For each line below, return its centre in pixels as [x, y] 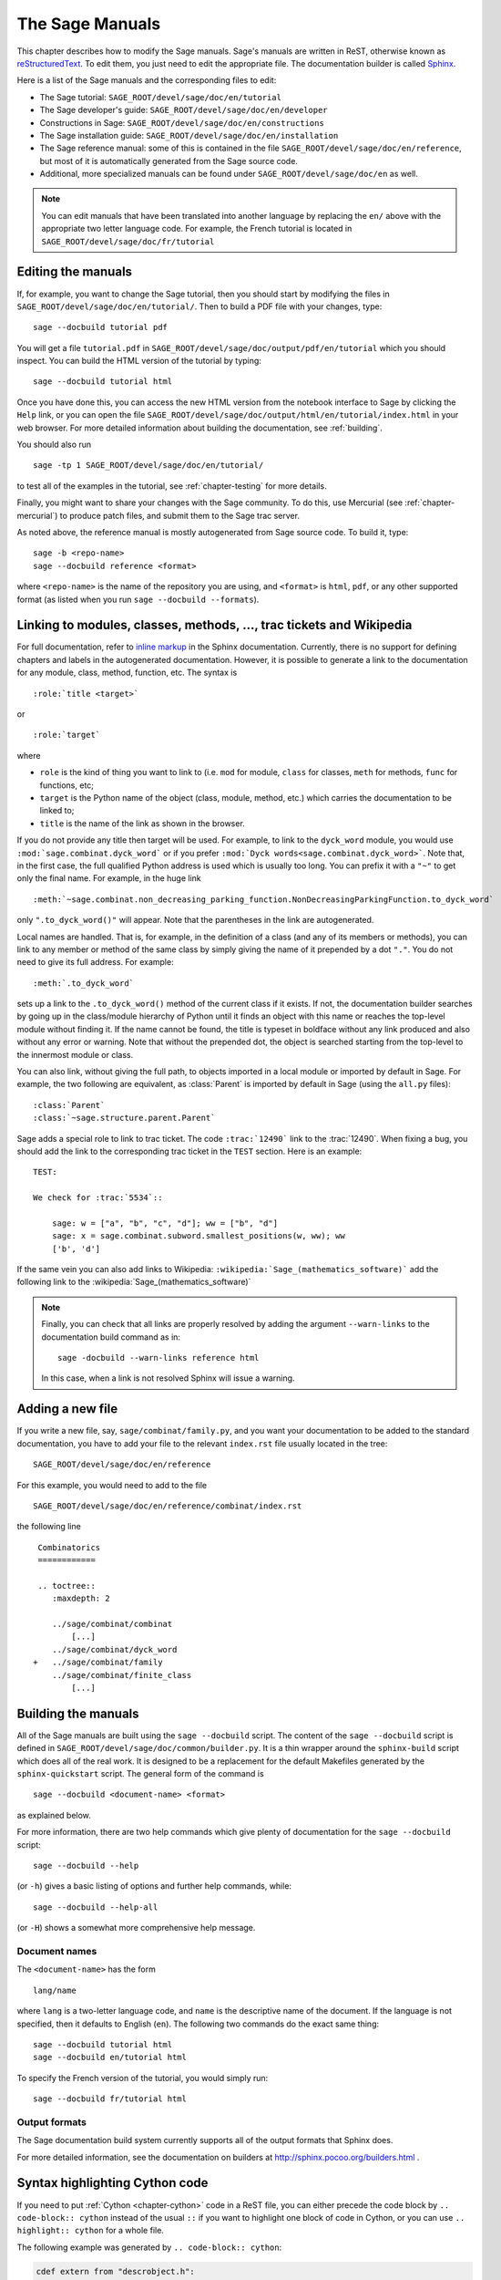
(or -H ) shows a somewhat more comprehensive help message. [136, 1928]
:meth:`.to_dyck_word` [84, 983]
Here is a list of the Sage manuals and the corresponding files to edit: [147, 80]
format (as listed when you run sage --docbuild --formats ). [138, 599]
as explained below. [54, 1815]
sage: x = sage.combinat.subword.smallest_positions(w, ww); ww [198, 1236]
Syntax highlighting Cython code [112, 2183]
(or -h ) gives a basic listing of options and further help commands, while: [154, 1886]
